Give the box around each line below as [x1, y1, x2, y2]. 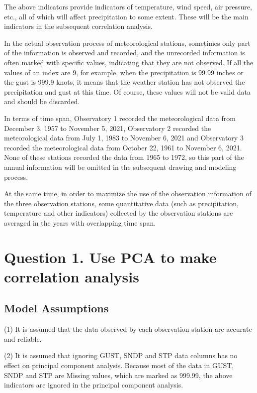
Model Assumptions [4, 300, 109, 316]
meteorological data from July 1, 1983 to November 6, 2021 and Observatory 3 [4, 132, 244, 143]
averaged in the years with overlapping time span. [4, 217, 156, 228]
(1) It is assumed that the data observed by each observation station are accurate [4, 324, 252, 334]
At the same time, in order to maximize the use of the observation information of [4, 188, 252, 199]
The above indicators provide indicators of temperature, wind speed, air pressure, [4, 1, 252, 11]
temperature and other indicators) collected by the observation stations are [4, 208, 233, 218]
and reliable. [4, 333, 42, 344]
